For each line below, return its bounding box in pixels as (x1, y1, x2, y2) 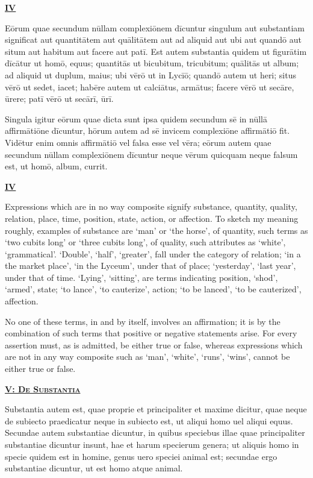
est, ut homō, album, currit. (5, 160, 108, 172)
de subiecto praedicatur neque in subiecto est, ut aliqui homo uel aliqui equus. (5, 414, 293, 427)
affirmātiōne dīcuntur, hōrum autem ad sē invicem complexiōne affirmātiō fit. (5, 124, 290, 137)
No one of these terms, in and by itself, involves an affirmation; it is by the (5, 315, 280, 327)
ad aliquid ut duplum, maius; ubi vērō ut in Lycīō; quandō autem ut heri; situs (5, 68, 296, 81)
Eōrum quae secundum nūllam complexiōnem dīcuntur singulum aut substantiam (5, 21, 305, 34)
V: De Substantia (5, 382, 81, 395)
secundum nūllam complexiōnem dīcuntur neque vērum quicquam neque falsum (5, 148, 298, 160)
